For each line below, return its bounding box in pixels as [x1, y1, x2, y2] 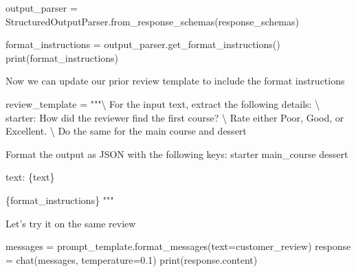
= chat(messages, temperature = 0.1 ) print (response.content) [5, 252, 258, 267]
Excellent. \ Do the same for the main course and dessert [5, 124, 247, 138]
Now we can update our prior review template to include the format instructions [5, 73, 345, 88]
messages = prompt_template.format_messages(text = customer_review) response [5, 239, 351, 253]
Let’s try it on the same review [5, 216, 136, 230]
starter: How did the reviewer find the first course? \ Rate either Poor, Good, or [5, 110, 344, 124]
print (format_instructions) [5, 50, 119, 65]
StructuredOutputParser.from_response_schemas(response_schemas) [5, 14, 299, 28]
